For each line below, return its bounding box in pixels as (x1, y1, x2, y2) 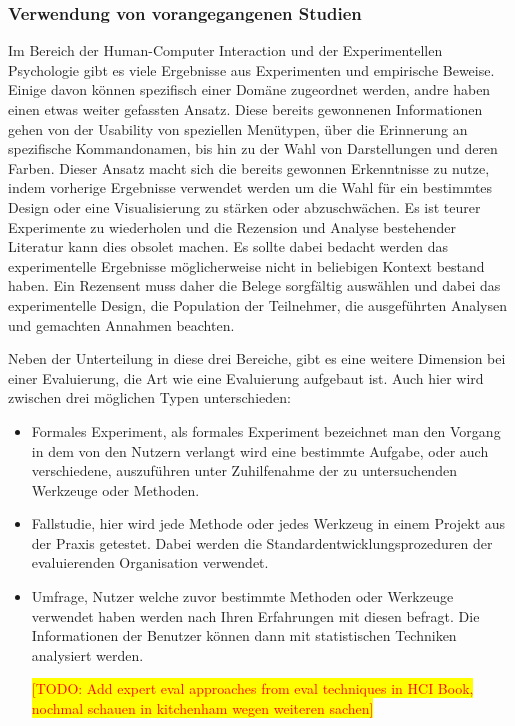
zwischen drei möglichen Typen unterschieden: (8, 387, 291, 408)
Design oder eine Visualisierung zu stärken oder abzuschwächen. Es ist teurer (8, 196, 481, 217)
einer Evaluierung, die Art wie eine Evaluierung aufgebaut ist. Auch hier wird (8, 367, 484, 388)
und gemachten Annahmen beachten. (8, 314, 235, 335)
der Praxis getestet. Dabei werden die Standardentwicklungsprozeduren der (31, 532, 493, 553)
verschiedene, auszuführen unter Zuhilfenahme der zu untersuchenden (31, 460, 457, 481)
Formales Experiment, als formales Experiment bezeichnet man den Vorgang (31, 420, 501, 441)
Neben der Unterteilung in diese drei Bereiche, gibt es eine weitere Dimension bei (8, 348, 506, 369)
